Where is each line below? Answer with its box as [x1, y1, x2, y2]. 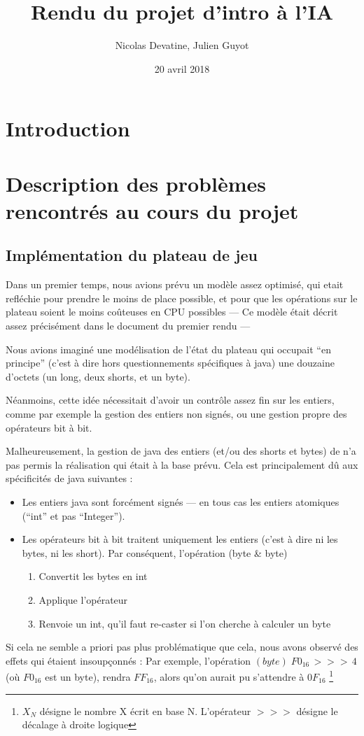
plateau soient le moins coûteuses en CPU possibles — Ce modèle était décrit [6, 304, 338, 319]
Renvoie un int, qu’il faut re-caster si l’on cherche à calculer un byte [38, 616, 331, 630]
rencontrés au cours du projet [6, 196, 299, 225]
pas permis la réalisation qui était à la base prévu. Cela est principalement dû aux [6, 457, 358, 472]
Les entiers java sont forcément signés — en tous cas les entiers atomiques [22, 494, 339, 509]
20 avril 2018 [154, 61, 210, 76]
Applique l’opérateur [38, 592, 128, 607]
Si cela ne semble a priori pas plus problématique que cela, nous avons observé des [6, 639, 358, 654]
